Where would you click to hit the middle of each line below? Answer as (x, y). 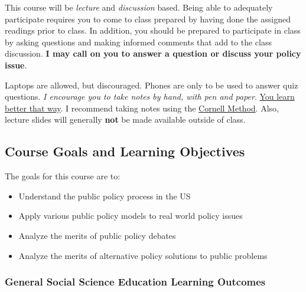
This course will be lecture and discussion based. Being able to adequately (139, 7)
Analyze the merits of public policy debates (97, 235)
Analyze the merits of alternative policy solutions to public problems (143, 255)
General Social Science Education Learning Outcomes (135, 282)
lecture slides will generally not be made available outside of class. (125, 119)
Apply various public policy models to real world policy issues (131, 216)
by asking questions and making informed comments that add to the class (138, 42)
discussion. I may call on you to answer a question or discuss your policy (153, 53)
